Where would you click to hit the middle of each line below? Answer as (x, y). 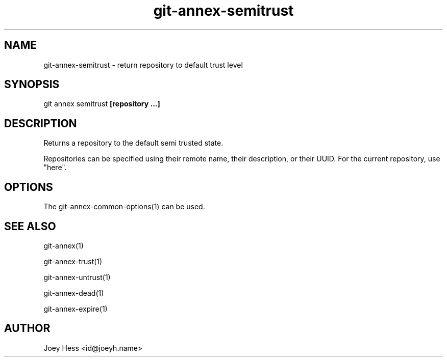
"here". (55, 168)
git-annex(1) (64, 245)
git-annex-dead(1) (74, 293)
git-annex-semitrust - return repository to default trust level (143, 65)
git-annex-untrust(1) (77, 277)
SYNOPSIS (32, 85)
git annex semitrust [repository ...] (102, 104)
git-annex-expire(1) (76, 309)
